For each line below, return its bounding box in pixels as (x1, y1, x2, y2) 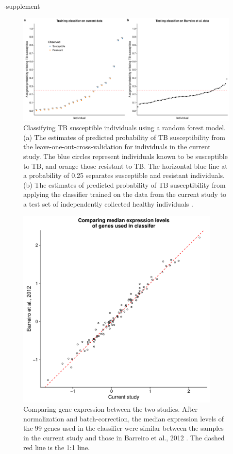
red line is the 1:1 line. (23, 442, 90, 452)
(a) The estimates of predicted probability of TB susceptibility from (23, 132, 225, 142)
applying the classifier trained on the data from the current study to (23, 189, 227, 199)
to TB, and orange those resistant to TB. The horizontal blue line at (23, 160, 228, 171)
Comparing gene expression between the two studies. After (23, 404, 198, 414)
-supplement (4, 1, 40, 11)
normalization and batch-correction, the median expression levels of (23, 413, 224, 423)
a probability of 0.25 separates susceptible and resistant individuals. (23, 170, 225, 180)
